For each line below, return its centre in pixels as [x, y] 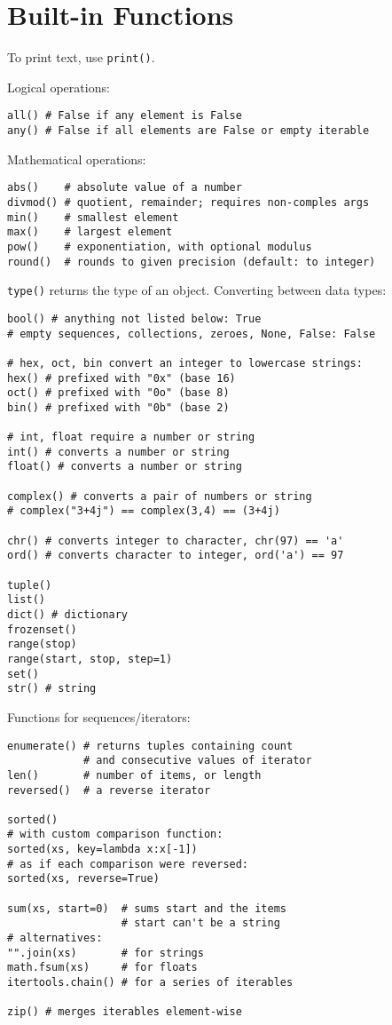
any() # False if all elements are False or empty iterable [188, 131]
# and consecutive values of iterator [197, 761]
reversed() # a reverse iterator [109, 790]
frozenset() [42, 629]
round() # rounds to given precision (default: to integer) [192, 262]
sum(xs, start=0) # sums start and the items [147, 908]
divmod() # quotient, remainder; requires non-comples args [188, 202]
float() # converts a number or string [125, 467]
